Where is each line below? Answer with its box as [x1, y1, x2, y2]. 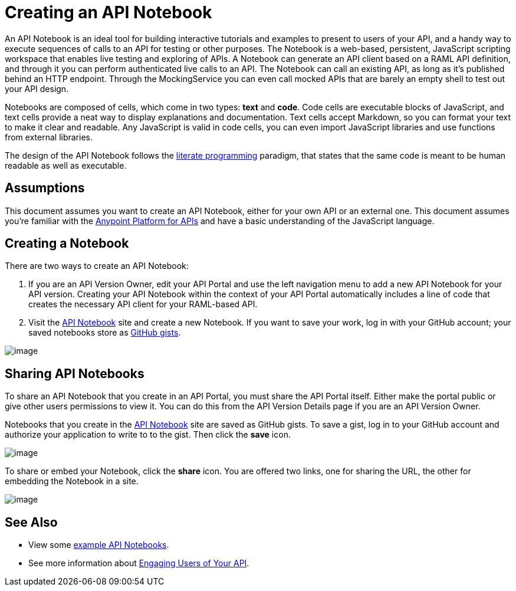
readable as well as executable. [5, 160, 127, 170]
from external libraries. [5, 132, 93, 142]
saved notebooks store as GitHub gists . [28, 327, 181, 338]
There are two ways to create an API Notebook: [5, 261, 189, 271]
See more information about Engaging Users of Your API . [28, 558, 249, 569]
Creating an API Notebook [5, 2, 212, 22]
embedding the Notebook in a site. [5, 476, 139, 487]
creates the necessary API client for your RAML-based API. [28, 299, 258, 310]
